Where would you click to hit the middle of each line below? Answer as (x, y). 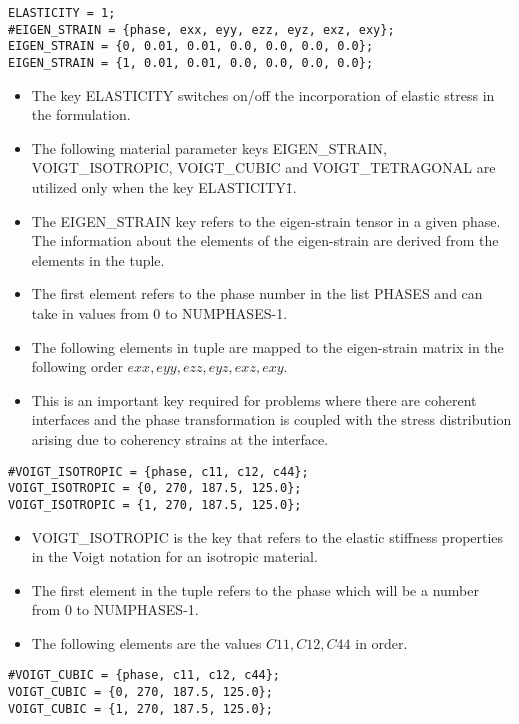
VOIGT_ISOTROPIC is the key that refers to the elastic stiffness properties (267, 536)
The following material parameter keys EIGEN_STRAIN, (209, 147)
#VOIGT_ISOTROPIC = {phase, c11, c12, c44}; (158, 471)
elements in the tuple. (98, 259)
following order (77, 366)
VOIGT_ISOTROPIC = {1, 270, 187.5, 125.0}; (155, 504)
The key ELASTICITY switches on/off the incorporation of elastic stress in (263, 94)
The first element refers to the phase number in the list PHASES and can (257, 293)
